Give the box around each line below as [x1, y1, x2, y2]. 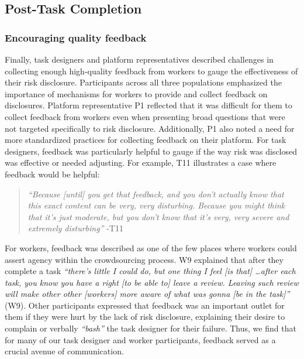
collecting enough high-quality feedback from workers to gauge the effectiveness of [5, 64, 298, 77]
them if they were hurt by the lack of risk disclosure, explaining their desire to [5, 310, 285, 323]
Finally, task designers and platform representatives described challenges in [5, 53, 274, 65]
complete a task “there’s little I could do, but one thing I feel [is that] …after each [5, 265, 296, 277]
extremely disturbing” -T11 [27, 222, 123, 234]
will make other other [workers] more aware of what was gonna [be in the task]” [5, 288, 290, 300]
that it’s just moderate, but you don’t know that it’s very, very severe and [27, 210, 289, 223]
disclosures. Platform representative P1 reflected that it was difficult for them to [5, 99, 292, 111]
